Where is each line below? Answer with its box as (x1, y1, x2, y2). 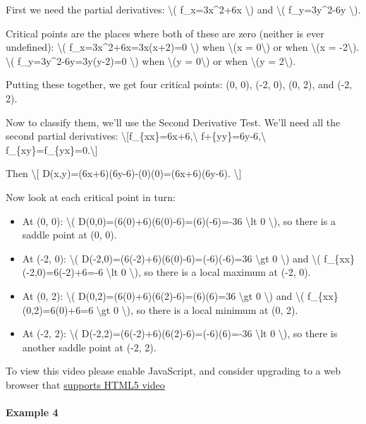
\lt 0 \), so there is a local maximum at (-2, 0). (106, 265, 311, 279)
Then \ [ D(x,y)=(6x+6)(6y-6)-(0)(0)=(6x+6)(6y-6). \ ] (6, 166, 242, 181)
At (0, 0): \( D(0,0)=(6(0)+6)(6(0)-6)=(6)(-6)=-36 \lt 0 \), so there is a (22, 213, 336, 228)
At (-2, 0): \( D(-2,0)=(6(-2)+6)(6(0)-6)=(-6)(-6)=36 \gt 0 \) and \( (22, 250, 321, 265)
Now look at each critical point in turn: (6, 189, 176, 204)
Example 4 (6, 405, 59, 420)
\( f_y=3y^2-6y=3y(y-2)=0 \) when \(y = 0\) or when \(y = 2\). (6, 53, 296, 68)
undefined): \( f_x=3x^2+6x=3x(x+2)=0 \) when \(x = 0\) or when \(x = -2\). (6, 40, 360, 54)
